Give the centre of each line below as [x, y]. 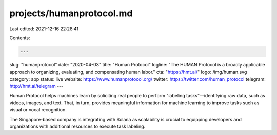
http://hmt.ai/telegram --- [36, 86]
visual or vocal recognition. [38, 110]
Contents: [20, 38]
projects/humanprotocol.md [71, 13]
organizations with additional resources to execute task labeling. [77, 127]
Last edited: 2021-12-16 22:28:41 [44, 29]
